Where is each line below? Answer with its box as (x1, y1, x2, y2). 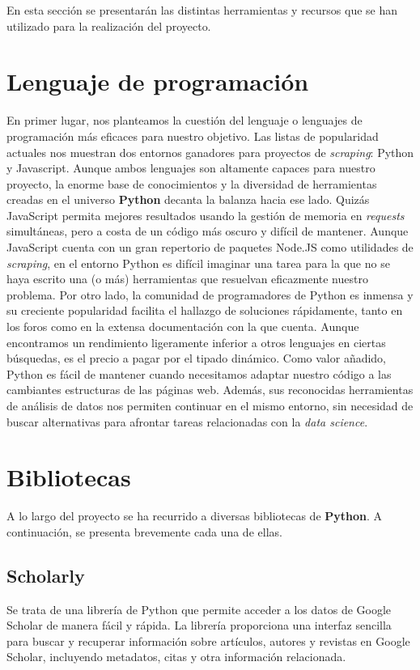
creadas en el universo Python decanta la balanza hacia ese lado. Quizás (6, 191, 370, 208)
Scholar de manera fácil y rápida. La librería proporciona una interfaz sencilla (6, 617, 392, 634)
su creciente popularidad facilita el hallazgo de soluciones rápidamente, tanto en (6, 302, 403, 319)
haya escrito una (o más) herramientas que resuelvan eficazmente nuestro (6, 270, 368, 287)
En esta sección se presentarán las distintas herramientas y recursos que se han (6, 2, 398, 18)
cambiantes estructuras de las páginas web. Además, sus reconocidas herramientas (6, 381, 414, 398)
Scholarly (6, 562, 85, 587)
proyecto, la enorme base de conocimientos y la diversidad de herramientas (6, 175, 377, 192)
